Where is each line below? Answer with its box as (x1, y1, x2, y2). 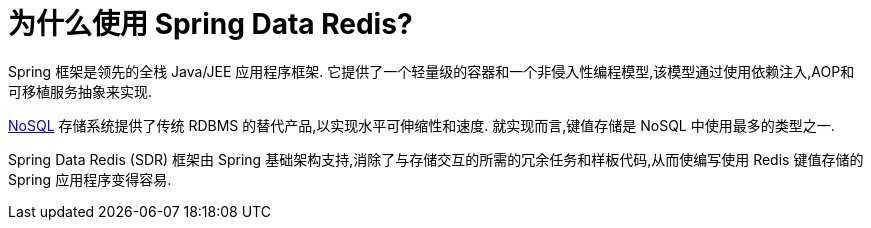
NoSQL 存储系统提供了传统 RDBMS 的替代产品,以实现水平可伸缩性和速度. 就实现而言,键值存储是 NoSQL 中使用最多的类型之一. (8, 116, 835, 134)
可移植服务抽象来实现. (8, 82, 153, 100)
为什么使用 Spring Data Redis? (8, 7, 413, 41)
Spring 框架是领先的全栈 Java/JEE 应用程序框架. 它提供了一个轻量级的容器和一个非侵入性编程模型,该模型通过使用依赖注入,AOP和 (8, 62, 855, 80)
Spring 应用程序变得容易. (8, 170, 172, 188)
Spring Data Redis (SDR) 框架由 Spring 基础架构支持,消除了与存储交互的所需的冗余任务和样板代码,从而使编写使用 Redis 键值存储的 (8, 150, 864, 168)
